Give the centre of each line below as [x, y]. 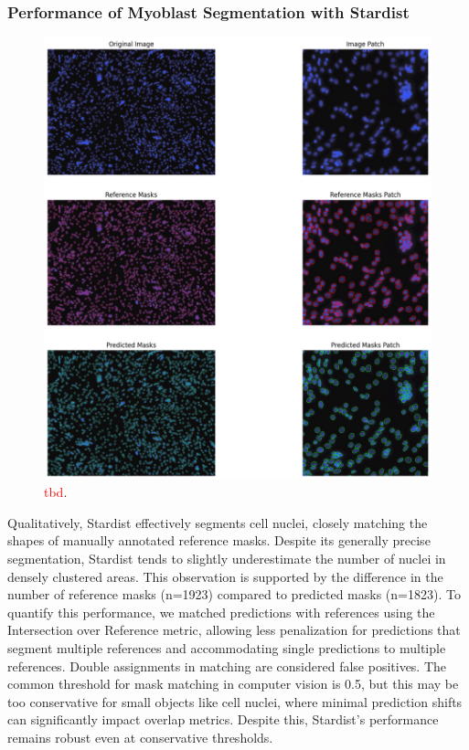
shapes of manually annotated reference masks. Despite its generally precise [219, 540]
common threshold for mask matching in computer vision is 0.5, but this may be [233, 684]
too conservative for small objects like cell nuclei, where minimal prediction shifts [235, 701]
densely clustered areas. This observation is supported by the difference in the [225, 576]
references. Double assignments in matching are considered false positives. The [227, 665]
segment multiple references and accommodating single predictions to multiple [227, 648]
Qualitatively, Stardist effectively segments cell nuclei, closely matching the [218, 522]
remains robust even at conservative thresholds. [140, 738]
